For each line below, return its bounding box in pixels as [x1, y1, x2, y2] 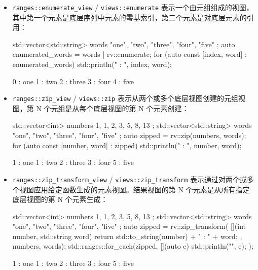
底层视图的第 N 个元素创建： [93, 103, 189, 113]
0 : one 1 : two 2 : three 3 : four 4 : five [12, 76, 134, 86]
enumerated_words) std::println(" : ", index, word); [12, 59, 172, 70]
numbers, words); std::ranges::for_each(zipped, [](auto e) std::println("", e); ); [12, 241, 253, 251]
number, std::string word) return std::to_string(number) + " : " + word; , [12, 230, 242, 241]
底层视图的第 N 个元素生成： [12, 194, 108, 205]
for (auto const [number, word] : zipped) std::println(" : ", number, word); [12, 140, 242, 150]
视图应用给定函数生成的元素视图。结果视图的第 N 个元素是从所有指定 [19, 184, 250, 194]
